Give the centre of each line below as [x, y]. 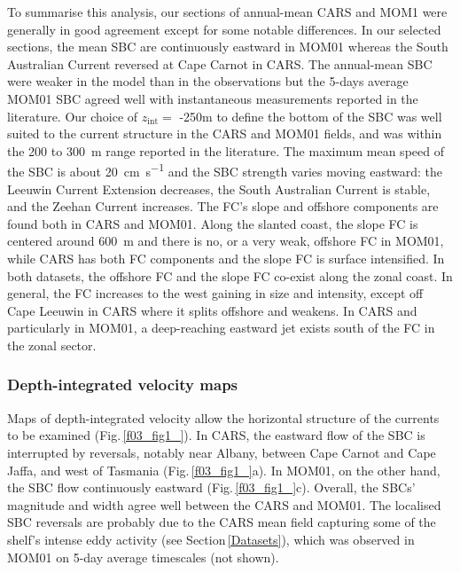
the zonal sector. [52, 345]
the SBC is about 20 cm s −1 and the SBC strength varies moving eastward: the [225, 170]
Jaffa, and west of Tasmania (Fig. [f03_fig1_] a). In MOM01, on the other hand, [224, 470]
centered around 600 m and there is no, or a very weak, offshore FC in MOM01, [226, 241]
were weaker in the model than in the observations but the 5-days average [208, 81]
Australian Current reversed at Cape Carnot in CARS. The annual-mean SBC [220, 63]
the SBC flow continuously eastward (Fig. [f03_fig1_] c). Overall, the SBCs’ [211, 487]
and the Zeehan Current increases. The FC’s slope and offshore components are [223, 206]
